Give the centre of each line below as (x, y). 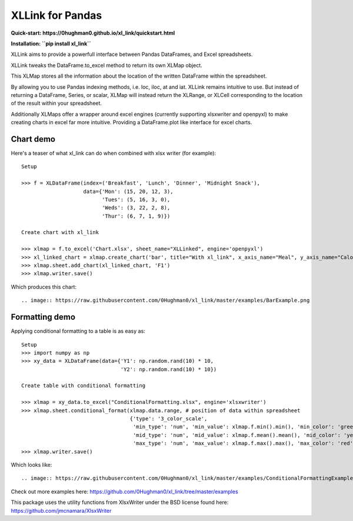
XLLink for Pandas (56, 15)
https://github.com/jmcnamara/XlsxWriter (61, 510)
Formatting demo (43, 317)
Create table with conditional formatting (84, 386)
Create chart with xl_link (60, 233)
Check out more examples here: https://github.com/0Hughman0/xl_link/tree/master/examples (124, 492)
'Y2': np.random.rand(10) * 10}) (169, 369)
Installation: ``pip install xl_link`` (51, 44)
